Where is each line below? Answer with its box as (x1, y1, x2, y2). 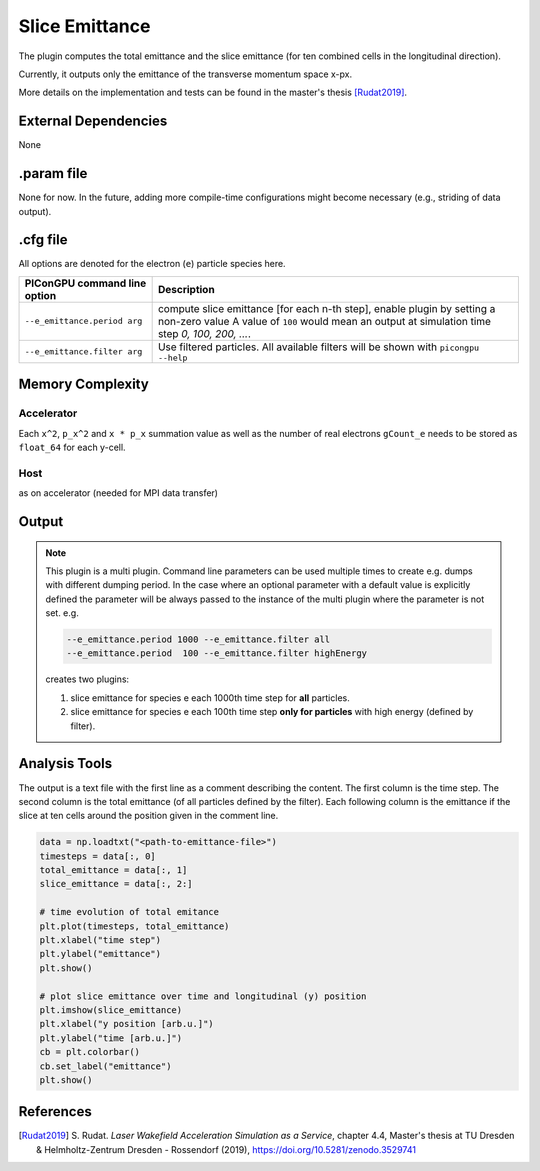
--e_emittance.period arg (24, 316, 143, 327)
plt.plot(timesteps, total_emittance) (39, 920, 230, 932)
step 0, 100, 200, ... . (157, 326, 252, 340)
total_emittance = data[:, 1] (39, 865, 188, 876)
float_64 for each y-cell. (18, 441, 126, 453)
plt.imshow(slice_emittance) (39, 1004, 183, 1015)
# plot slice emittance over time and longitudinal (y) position (39, 990, 367, 1002)
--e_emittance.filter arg (24, 346, 143, 357)
